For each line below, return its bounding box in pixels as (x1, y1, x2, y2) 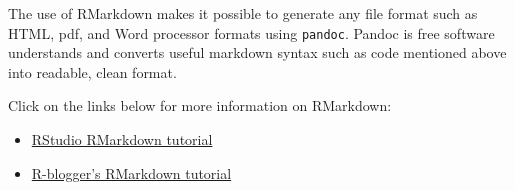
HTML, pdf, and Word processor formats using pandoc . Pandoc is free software (8, 22, 495, 43)
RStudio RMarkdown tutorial (31, 129, 213, 150)
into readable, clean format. (8, 61, 177, 82)
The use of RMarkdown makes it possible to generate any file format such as (8, 3, 478, 23)
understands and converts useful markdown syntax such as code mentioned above (8, 42, 507, 63)
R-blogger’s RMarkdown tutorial (31, 162, 232, 183)
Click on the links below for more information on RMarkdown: (8, 95, 392, 116)
